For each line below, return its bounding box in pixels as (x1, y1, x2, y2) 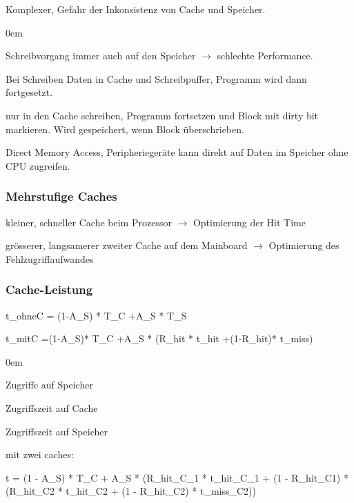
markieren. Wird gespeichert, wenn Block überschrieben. (6, 121, 244, 136)
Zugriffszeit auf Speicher (6, 424, 108, 438)
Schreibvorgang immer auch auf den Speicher (6, 48, 196, 63)
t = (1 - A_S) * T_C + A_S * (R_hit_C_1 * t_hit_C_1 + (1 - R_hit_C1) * (6, 470, 348, 484)
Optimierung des (268, 238, 340, 253)
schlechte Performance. (217, 48, 313, 63)
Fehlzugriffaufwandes (6, 251, 94, 266)
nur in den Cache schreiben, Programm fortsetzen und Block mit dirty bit (6, 108, 319, 122)
